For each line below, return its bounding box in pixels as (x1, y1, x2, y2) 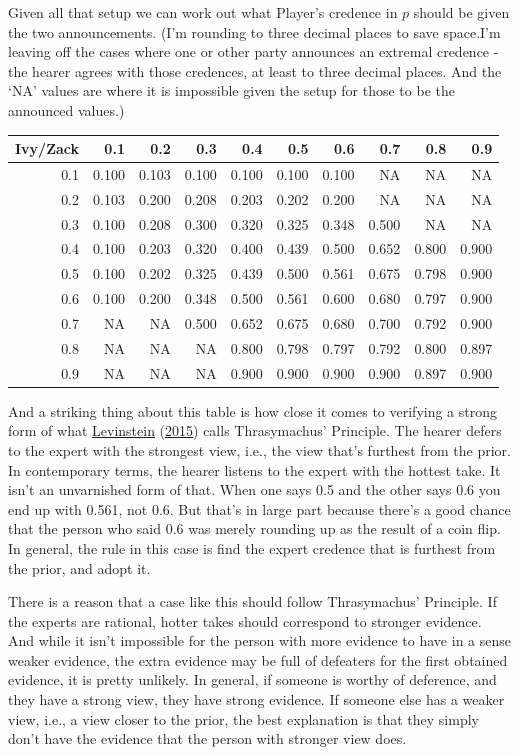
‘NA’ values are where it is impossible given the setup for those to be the (8, 80, 455, 101)
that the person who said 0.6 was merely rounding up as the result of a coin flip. (8, 518, 501, 539)
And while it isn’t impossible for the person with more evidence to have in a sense (8, 630, 511, 651)
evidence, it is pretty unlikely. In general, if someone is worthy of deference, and (8, 669, 497, 690)
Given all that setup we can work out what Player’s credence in (8, 2, 398, 22)
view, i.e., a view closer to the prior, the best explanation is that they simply (8, 708, 479, 729)
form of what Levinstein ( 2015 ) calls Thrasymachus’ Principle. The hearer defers (8, 420, 502, 441)
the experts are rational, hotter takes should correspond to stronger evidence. (8, 610, 482, 631)
